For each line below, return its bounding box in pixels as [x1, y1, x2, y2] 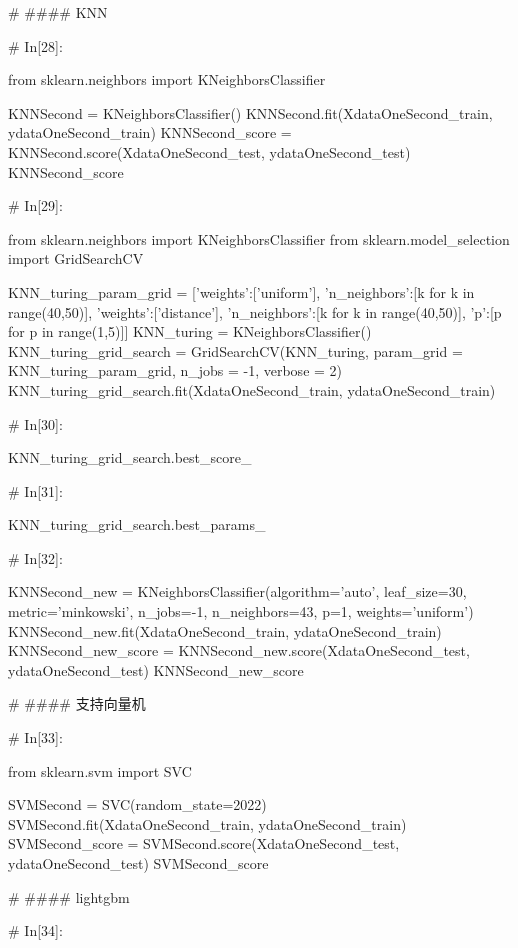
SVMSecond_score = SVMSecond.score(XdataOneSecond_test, [8, 833, 400, 854]
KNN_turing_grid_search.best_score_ [8, 447, 252, 468]
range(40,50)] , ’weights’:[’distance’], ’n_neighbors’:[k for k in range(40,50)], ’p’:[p [8, 301, 502, 322]
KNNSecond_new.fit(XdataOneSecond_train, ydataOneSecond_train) [8, 620, 442, 641]
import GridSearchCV [8, 248, 144, 269]
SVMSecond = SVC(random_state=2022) [8, 794, 267, 815]
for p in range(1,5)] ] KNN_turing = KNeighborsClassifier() [8, 321, 372, 342]
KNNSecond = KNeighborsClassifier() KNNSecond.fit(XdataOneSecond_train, [8, 102, 493, 123]
